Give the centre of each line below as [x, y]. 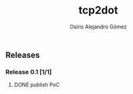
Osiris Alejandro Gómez [98, 27]
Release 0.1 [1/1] [29, 72]
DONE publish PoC [37, 85]
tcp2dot [98, 10]
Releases [23, 55]
